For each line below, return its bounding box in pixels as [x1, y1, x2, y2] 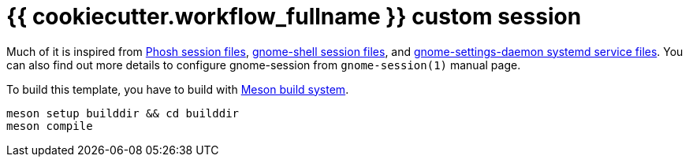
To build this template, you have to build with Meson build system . [6, 82, 349, 96]
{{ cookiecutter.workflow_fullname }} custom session [6, 3, 582, 30]
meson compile [6, 119, 93, 132]
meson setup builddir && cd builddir [6, 106, 240, 120]
